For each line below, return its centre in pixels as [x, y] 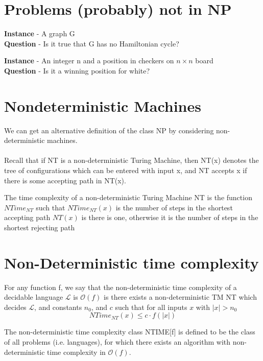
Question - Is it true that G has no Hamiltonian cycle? [92, 43]
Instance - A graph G [40, 33]
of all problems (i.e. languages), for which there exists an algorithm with [117, 342]
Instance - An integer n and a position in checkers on [89, 61]
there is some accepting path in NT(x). [65, 180]
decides [15, 307]
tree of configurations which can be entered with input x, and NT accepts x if [126, 170]
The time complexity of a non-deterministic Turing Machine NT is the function [128, 197]
